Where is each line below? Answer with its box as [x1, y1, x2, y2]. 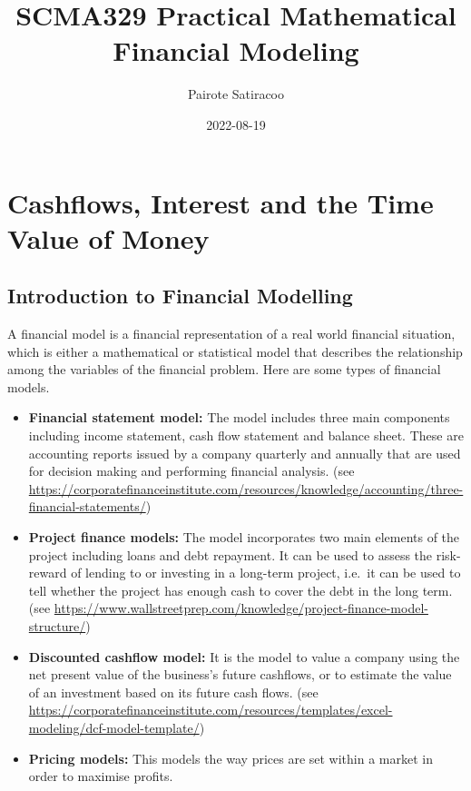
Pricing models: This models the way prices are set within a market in [28, 748, 433, 767]
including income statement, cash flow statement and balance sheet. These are [28, 426, 464, 445]
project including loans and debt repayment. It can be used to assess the [28, 545, 433, 564]
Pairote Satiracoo [187, 84, 285, 104]
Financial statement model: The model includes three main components [28, 408, 450, 427]
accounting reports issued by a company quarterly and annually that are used [28, 443, 461, 462]
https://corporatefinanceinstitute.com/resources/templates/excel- [28, 700, 393, 719]
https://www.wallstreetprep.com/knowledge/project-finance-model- [54, 598, 428, 618]
